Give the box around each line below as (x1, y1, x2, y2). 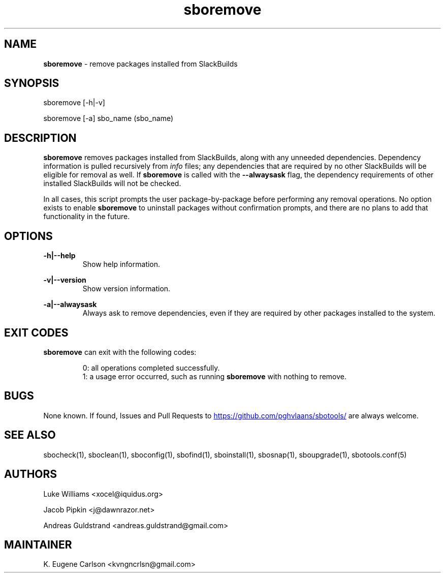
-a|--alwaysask (43, 300, 97, 309)
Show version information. (82, 284, 171, 293)
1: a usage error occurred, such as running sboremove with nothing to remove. (82, 372, 347, 381)
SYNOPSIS (4, 77, 59, 90)
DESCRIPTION (4, 131, 77, 144)
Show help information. (82, 260, 161, 269)
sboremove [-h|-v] (43, 98, 105, 107)
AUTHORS (4, 468, 57, 481)
